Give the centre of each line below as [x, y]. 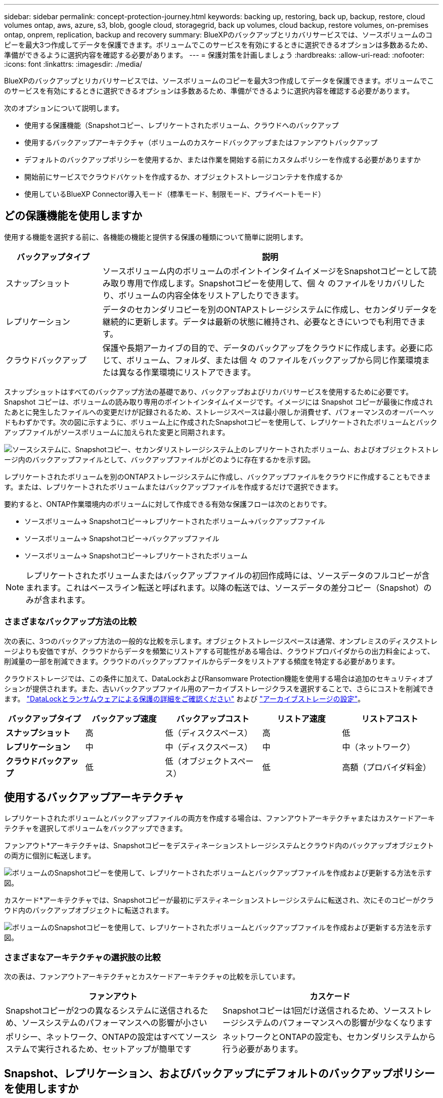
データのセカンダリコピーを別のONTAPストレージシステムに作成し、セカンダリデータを [270, 309]
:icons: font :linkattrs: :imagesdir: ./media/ [73, 64]
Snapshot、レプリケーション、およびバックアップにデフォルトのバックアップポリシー [219, 1073]
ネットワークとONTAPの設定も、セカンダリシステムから [329, 1037]
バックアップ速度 [124, 718]
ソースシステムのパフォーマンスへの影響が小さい [115, 1023]
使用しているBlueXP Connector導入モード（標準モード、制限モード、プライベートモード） [175, 194]
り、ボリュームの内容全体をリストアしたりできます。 [203, 295]
